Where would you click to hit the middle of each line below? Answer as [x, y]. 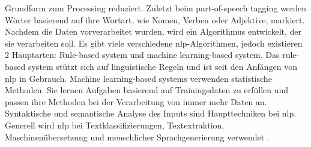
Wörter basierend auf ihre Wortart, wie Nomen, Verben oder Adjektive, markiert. [155, 19]
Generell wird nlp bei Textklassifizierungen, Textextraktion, [115, 125]
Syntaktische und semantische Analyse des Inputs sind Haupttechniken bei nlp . [151, 113]
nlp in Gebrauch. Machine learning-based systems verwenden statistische [138, 78]
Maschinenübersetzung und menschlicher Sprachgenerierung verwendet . [137, 137]
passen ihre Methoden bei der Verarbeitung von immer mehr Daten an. [136, 101]
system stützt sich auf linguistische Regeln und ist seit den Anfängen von [162, 66]
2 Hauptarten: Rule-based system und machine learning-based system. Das [142, 55]
